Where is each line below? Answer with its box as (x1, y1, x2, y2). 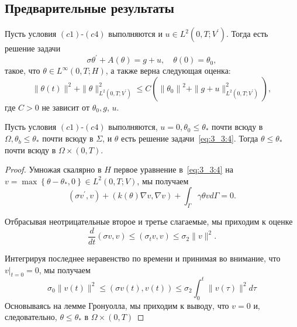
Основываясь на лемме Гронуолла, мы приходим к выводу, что (5, 299, 229, 311)
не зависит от (42, 101, 90, 113)
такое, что (5, 64, 40, 77)
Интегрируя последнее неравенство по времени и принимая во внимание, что (5, 252, 281, 264)
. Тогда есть (226, 27, 268, 40)
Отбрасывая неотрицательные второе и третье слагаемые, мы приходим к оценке (5, 215, 293, 228)
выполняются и (108, 27, 163, 40)
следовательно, (5, 311, 57, 323)
